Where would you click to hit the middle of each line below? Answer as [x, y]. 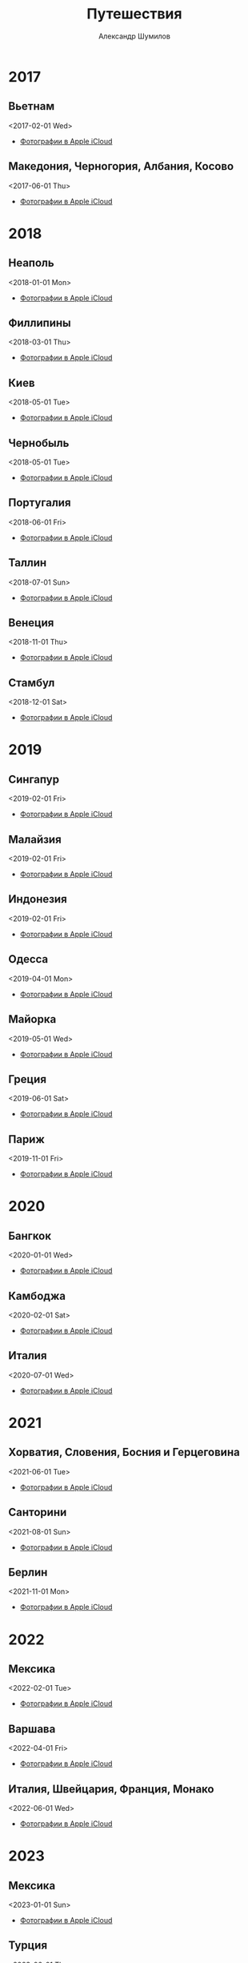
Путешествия [134, 14]
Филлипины [40, 322]
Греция [27, 1079]
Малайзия [35, 839]
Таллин [28, 563]
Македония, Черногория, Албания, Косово [121, 166]
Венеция [31, 623]
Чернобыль [39, 442]
